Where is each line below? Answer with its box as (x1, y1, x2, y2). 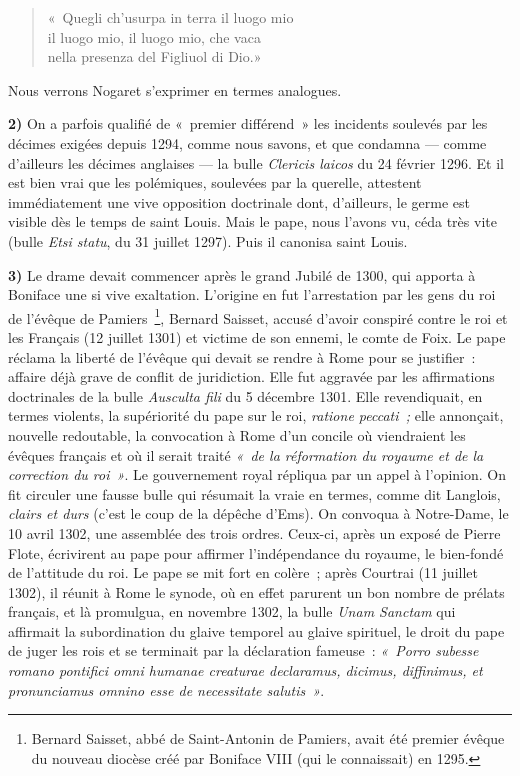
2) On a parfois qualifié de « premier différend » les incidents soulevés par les (8, 113, 488, 134)
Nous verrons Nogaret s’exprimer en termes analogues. (8, 79, 342, 100)
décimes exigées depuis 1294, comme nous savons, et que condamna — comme (8, 132, 487, 153)
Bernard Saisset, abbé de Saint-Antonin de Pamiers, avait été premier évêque (31, 728, 505, 749)
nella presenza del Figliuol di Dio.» (47, 46, 262, 67)
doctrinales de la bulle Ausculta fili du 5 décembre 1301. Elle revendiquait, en (8, 385, 483, 406)
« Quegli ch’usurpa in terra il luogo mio (47, 7, 294, 27)
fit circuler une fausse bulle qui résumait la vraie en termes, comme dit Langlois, (8, 483, 501, 504)
